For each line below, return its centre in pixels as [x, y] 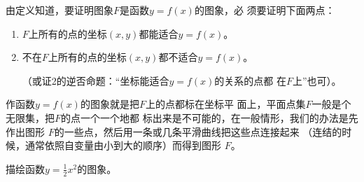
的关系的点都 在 [250, 80]
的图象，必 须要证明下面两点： [265, 10]
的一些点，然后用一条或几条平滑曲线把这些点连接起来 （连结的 [198, 131]
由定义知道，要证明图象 [59, 10]
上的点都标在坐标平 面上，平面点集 [225, 104]
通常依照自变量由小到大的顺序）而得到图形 [123, 145]
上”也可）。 [317, 80]
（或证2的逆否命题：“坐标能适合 [96, 80]
